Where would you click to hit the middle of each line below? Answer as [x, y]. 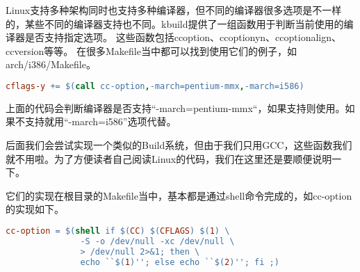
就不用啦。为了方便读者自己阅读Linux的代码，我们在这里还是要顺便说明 [169, 158]
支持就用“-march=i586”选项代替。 [100, 121]
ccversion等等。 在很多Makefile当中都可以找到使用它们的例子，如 [151, 50]
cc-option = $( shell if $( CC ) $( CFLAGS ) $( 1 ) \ [118, 231]
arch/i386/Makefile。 [51, 64]
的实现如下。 [35, 209]
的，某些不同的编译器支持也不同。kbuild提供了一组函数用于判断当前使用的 [175, 23]
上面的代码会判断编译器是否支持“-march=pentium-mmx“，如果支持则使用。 [175, 107]
